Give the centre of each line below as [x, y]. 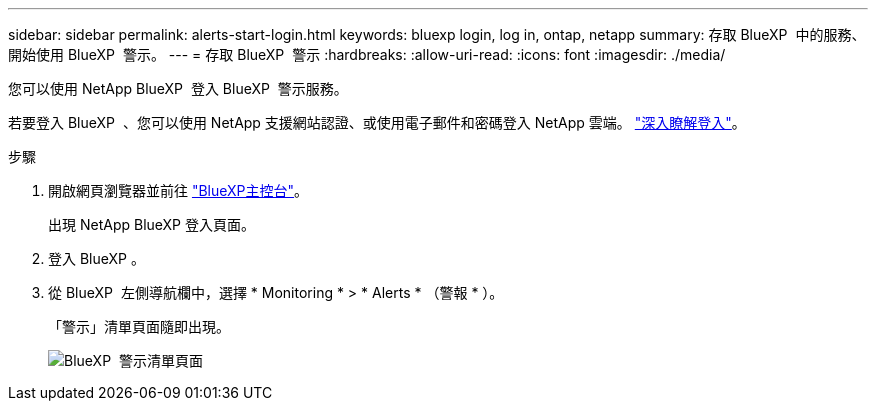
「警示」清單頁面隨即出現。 [139, 326]
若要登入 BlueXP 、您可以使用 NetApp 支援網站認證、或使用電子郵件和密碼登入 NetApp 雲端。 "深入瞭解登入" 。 [377, 122]
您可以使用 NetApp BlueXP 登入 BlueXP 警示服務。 [178, 88]
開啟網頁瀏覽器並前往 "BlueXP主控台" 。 [178, 190]
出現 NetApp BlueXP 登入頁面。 [151, 224]
